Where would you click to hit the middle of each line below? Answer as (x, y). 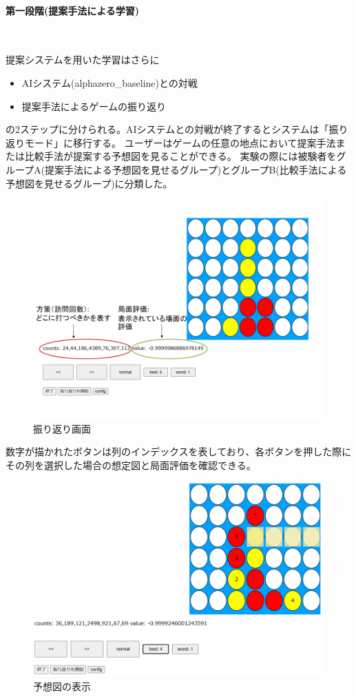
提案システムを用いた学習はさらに (83, 60)
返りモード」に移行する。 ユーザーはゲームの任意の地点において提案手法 (171, 142)
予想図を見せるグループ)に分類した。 (89, 183)
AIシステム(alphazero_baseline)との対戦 (109, 82)
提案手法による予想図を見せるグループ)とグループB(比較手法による (196, 169)
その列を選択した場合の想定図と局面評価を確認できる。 (131, 465)
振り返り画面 (62, 428)
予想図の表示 (62, 686)
